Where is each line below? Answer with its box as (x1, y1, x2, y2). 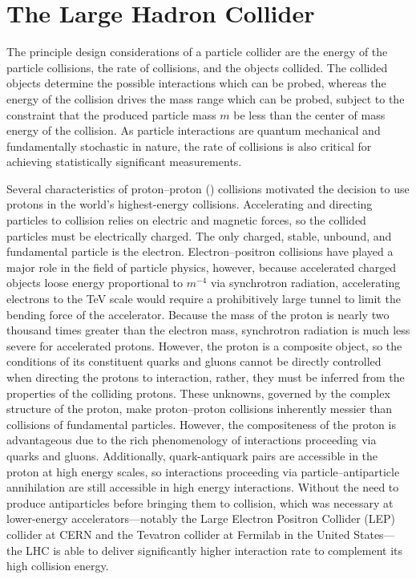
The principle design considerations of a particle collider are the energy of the (6, 43, 388, 60)
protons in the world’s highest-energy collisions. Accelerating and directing (6, 196, 373, 213)
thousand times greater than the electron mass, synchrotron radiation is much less (6, 322, 410, 338)
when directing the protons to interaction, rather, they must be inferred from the (6, 369, 405, 385)
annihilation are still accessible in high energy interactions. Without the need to (6, 479, 399, 496)
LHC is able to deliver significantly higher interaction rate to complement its (26, 541, 403, 558)
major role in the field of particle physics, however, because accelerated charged (6, 258, 397, 275)
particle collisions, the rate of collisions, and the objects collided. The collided (6, 59, 388, 75)
